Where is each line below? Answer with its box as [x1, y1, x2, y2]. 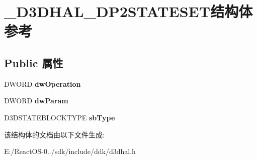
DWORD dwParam [4, 95, 68, 106]
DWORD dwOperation [4, 78, 81, 89]
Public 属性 [4, 55, 63, 70]
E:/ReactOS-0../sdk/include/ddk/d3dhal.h [4, 146, 136, 156]
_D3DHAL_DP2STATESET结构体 [4, 1, 253, 22]
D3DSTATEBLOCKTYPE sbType [4, 112, 115, 122]
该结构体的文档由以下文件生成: [4, 129, 105, 139]
